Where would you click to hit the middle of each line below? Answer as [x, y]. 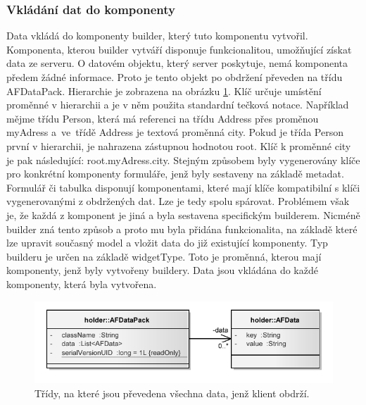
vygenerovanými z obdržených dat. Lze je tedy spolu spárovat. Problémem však [178, 201]
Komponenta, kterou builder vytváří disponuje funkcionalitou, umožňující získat [179, 49]
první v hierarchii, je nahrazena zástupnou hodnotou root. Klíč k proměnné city [179, 145]
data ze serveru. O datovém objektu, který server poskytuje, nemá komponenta [177, 63]
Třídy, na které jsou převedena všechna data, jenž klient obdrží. [172, 393]
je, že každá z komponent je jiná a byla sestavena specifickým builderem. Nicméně [183, 214]
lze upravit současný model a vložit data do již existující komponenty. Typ [167, 243]
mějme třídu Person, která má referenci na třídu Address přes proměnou [163, 118]
